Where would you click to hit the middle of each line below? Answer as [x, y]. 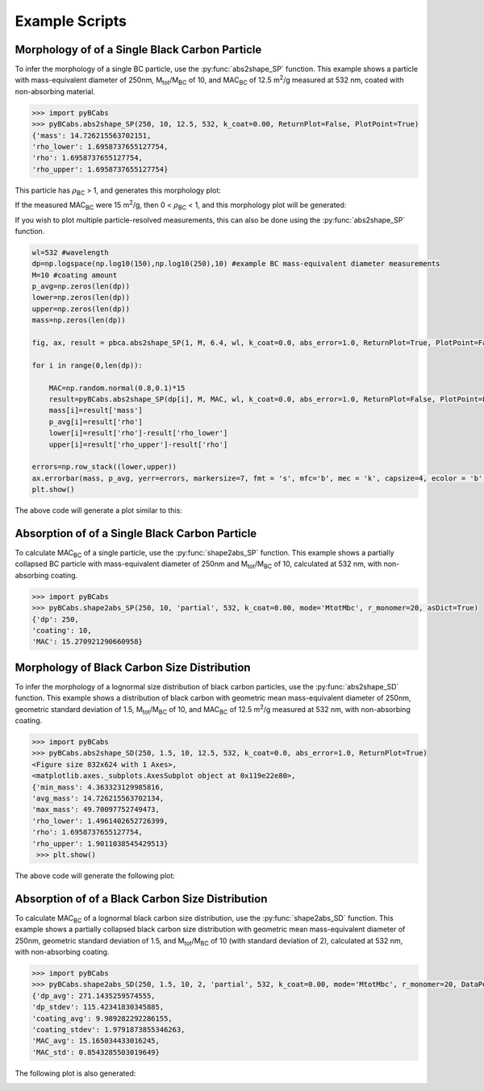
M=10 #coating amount [75, 275]
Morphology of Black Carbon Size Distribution [133, 667]
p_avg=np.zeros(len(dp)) [81, 287]
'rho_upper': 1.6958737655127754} [100, 169]
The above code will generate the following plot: [95, 876]
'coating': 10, [62, 630]
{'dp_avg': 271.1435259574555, [94, 995]
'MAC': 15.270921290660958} [87, 642]
